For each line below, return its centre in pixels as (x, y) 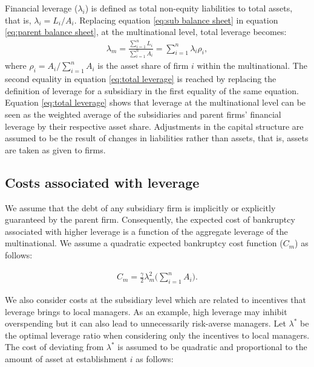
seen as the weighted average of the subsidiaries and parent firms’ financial (143, 114)
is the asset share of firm (143, 65)
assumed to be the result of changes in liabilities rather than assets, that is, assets (157, 138)
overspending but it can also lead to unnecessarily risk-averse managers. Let (146, 323)
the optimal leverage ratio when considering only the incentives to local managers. (157, 335)
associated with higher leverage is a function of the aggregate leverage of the (146, 231)
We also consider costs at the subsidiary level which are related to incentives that (156, 299)
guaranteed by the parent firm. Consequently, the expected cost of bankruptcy (150, 219)
